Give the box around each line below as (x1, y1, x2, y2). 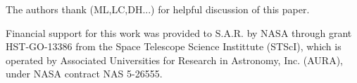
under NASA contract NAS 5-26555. (6, 66, 163, 81)
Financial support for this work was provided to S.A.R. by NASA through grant (6, 25, 352, 40)
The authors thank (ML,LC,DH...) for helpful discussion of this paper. (6, 2, 310, 16)
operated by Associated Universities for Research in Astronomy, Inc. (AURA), (6, 52, 343, 67)
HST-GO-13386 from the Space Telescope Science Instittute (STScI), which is (6, 39, 342, 54)
